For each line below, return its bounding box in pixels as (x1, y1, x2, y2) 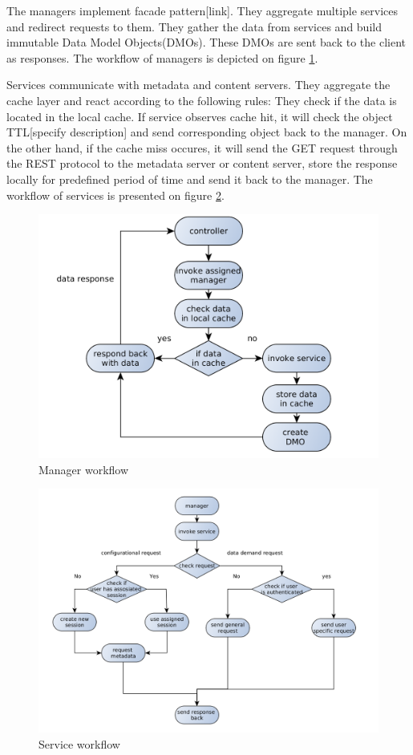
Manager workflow (38, 461, 129, 477)
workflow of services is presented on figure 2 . (6, 186, 225, 203)
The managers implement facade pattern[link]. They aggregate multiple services (6, 2, 399, 18)
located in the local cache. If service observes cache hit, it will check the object (6, 108, 393, 124)
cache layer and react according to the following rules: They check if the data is (6, 91, 397, 108)
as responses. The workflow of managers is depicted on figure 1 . (6, 49, 318, 66)
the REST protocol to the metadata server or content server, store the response (6, 155, 398, 172)
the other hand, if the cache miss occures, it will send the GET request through (6, 139, 398, 156)
